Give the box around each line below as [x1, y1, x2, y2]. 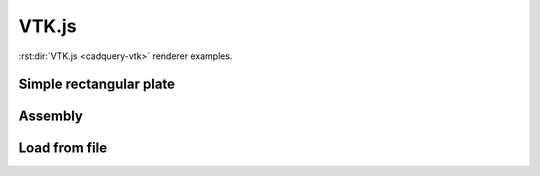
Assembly [18, 108, 84, 125]
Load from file [18, 140, 108, 157]
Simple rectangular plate [18, 76, 175, 93]
